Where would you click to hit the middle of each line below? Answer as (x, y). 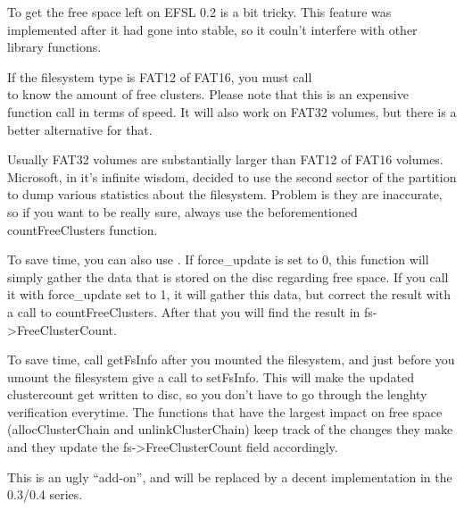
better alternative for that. (80, 129)
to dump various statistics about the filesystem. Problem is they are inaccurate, (225, 194)
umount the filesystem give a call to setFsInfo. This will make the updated (211, 376)
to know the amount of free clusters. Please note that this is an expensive (208, 94)
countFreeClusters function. (83, 229)
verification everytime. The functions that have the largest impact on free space (225, 411)
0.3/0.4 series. (45, 494)
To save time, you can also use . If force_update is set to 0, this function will (218, 259)
